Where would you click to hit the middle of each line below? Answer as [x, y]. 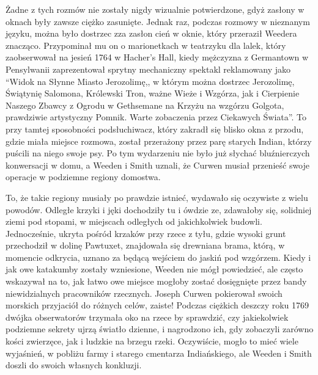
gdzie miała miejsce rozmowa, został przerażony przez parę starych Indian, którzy [159, 141]
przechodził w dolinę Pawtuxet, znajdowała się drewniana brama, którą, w [145, 245]
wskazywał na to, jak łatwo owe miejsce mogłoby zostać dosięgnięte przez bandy [156, 281]
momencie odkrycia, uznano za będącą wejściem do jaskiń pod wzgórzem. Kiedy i [158, 257]
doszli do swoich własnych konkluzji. [74, 365]
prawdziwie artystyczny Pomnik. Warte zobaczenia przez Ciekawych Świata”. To [156, 117]
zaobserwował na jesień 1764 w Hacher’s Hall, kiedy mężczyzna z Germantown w [157, 57]
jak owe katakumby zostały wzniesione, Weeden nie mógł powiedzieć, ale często [154, 269]
